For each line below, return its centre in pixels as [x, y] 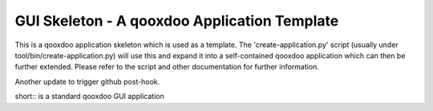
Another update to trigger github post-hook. [87, 81]
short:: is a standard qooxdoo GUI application [89, 97]
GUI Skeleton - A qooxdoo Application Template [177, 21]
